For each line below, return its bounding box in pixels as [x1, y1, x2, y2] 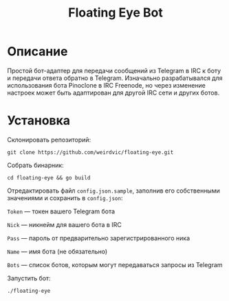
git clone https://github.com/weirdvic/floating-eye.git [7, 148, 174, 156]
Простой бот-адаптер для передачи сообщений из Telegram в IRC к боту [7, 66, 221, 75]
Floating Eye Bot [68, 5, 163, 21]
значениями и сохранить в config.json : [7, 193, 123, 202]
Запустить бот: [7, 274, 51, 282]
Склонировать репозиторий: [7, 135, 91, 144]
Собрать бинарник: [7, 161, 64, 169]
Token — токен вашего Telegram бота [7, 207, 116, 215]
